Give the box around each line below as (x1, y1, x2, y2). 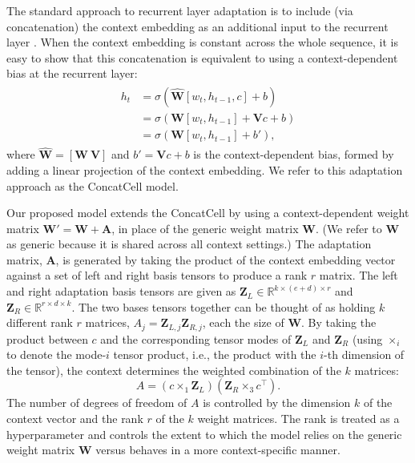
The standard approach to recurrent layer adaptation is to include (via (6, 2, 353, 18)
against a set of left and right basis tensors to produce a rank (6, 267, 308, 284)
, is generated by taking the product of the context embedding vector (55, 251, 396, 268)
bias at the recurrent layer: (6, 65, 138, 82)
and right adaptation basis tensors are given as (6, 283, 236, 300)
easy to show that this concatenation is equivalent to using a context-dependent (6, 49, 398, 66)
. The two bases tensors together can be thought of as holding (71, 298, 376, 315)
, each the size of (202, 314, 284, 331)
